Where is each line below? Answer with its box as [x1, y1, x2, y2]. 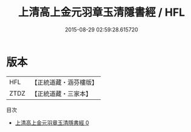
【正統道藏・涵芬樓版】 [31, 78, 99, 87]
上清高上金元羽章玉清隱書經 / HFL [18, 5, 186, 19]
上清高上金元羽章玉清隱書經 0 [15, 119, 89, 126]
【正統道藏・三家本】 [31, 89, 92, 97]
